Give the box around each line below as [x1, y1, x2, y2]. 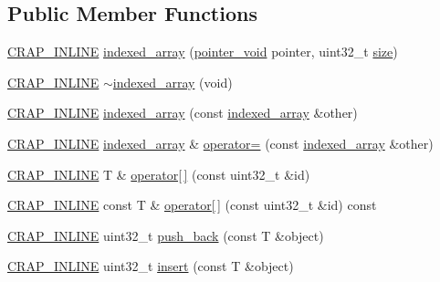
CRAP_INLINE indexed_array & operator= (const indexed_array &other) [7, 133, 434, 152]
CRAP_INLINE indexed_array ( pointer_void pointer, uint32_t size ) [7, 42, 398, 61]
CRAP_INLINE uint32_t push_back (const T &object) [7, 225, 324, 245]
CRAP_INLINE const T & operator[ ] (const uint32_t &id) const [7, 195, 377, 214]
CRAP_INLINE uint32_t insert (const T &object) [7, 256, 294, 276]
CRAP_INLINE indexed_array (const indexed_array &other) [7, 103, 358, 122]
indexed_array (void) [112, 72, 233, 91]
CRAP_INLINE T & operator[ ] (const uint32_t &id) [7, 164, 310, 183]
